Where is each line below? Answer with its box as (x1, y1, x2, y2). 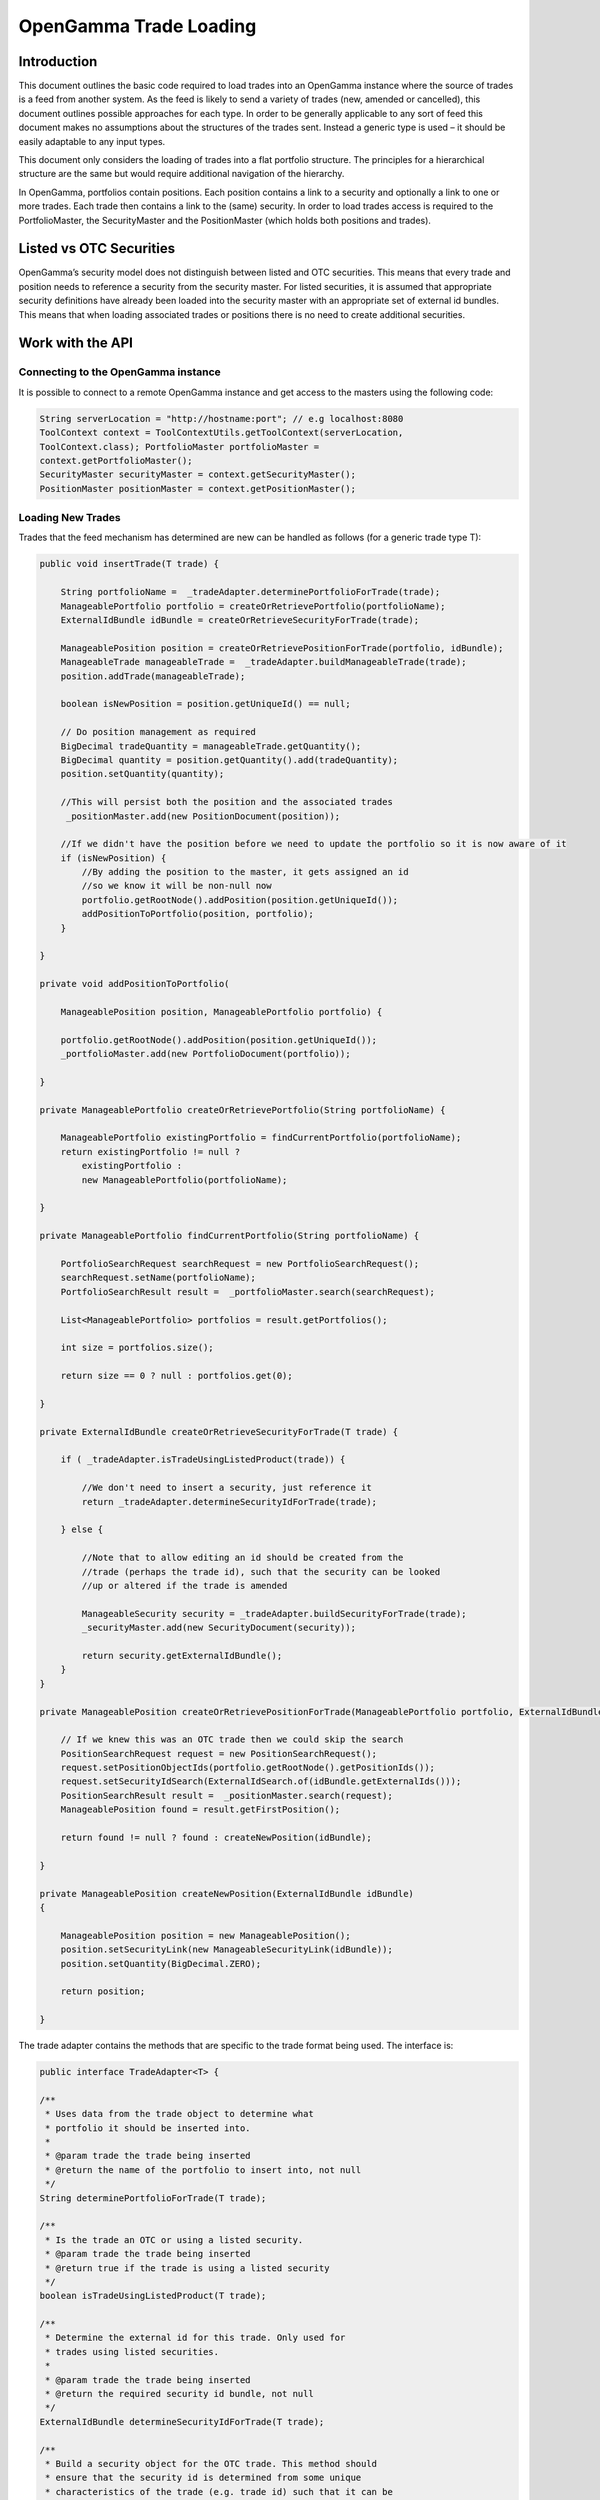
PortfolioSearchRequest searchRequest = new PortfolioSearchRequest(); (60, 1258, 420, 1269)
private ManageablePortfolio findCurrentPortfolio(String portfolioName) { (39, 1230, 420, 1242)
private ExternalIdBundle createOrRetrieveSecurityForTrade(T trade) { (39, 1426, 399, 1437)
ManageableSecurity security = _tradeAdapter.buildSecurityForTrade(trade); (81, 1608, 467, 1619)
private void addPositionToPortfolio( (39, 978, 230, 990)
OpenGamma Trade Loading (18, 15, 257, 37)
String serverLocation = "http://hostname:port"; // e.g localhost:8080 (39, 413, 404, 424)
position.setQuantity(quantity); (60, 768, 225, 780)
